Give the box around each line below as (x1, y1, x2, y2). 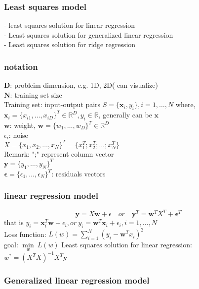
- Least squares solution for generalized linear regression (4, 29, 173, 40)
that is (4, 217, 24, 228)
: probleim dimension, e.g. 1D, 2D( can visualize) (10, 80, 159, 90)
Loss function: (4, 229, 46, 239)
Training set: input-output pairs (4, 99, 101, 110)
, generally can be (98, 110, 152, 120)
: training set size (10, 89, 62, 100)
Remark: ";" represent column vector (4, 148, 114, 159)
